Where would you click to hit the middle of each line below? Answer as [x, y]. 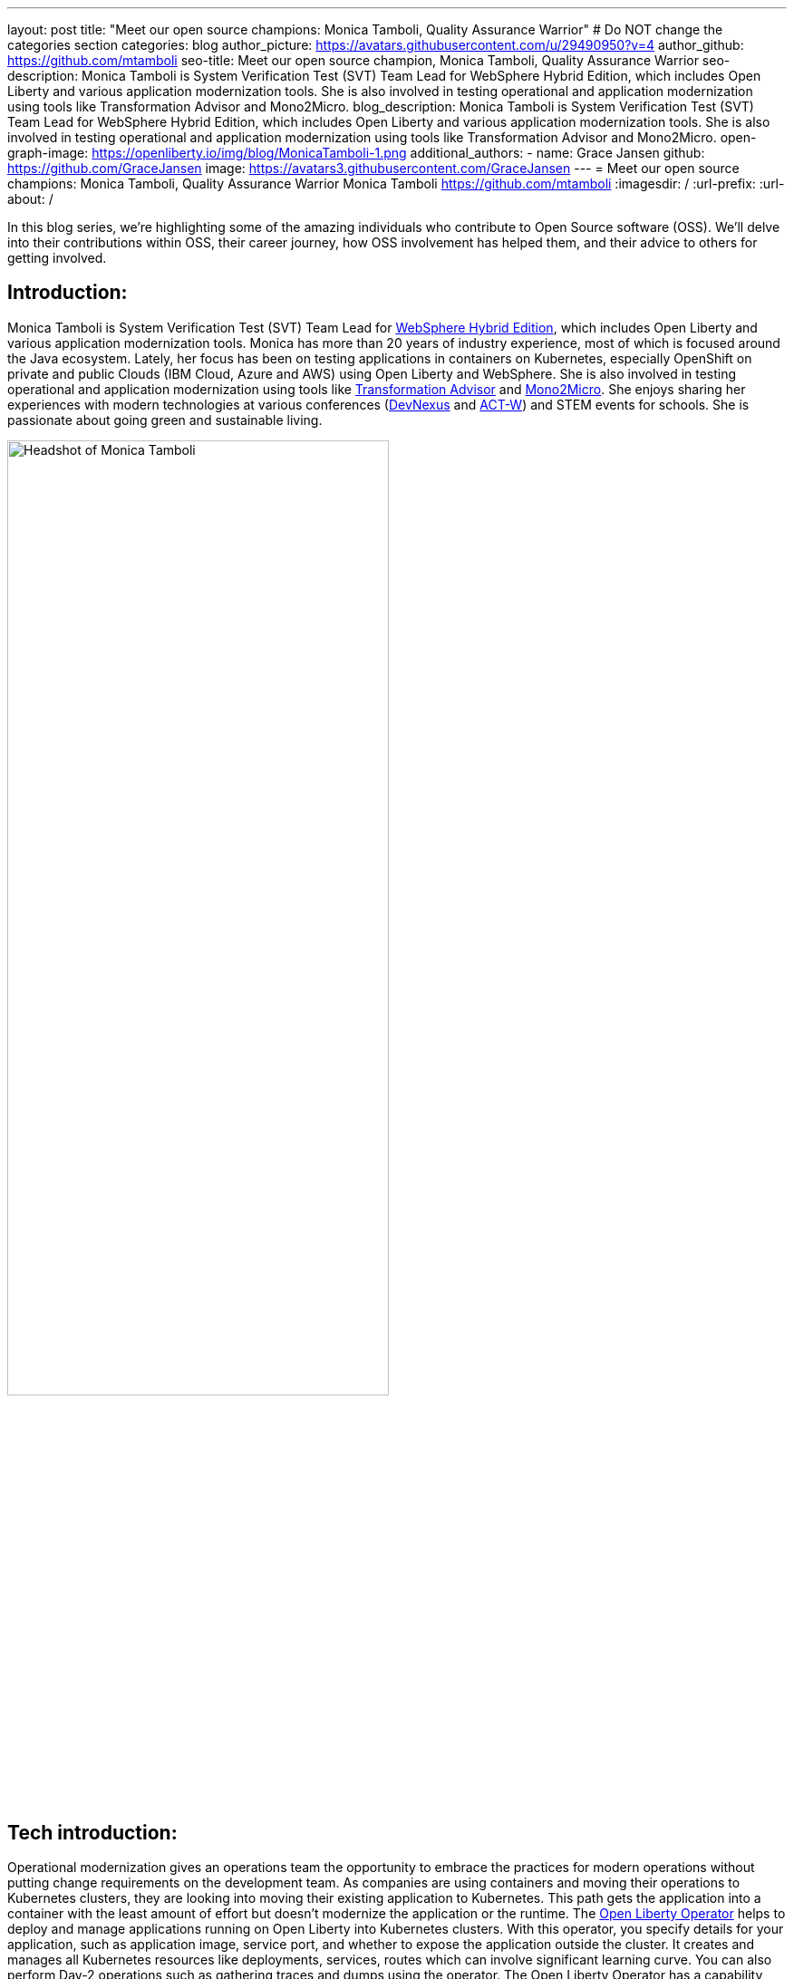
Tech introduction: [92, 1832]
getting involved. [57, 258]
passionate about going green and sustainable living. [165, 420]
